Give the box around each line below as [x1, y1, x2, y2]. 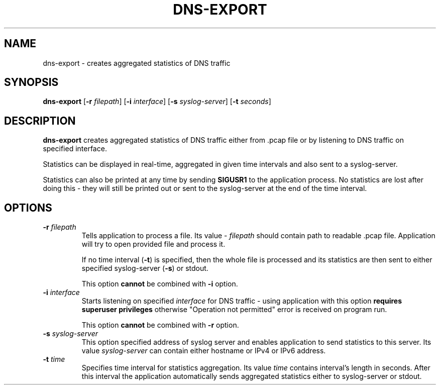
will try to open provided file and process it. [81, 240, 226, 249]
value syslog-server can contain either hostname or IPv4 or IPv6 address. [81, 346, 326, 355]
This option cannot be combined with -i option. [81, 279, 238, 288]
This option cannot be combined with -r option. [81, 321, 239, 330]
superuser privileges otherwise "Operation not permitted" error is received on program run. [81, 305, 387, 314]
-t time [43, 355, 65, 364]
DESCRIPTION [4, 114, 76, 127]
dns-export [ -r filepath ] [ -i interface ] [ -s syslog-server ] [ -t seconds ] [43, 97, 271, 106]
